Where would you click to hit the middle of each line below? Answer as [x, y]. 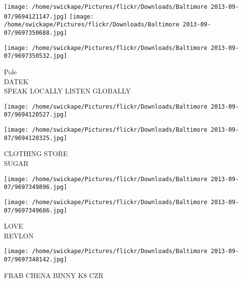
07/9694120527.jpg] [36, 115]
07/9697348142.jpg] [36, 259]
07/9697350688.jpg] [36, 33]
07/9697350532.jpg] [36, 56]
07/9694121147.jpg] [36, 16]
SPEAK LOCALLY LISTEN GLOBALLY [67, 91]
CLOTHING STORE [36, 153]
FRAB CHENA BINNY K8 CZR [54, 275]
